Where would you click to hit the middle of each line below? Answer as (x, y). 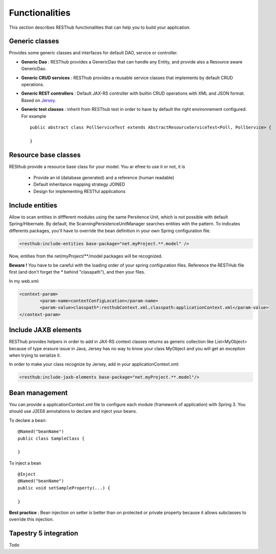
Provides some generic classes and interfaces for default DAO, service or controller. (93, 53)
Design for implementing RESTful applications (79, 191)
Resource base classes (45, 155)
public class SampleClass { (51, 438)
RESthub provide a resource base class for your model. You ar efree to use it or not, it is (97, 167)
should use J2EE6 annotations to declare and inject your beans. (73, 411)
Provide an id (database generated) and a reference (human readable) (104, 178)
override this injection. (31, 519)
